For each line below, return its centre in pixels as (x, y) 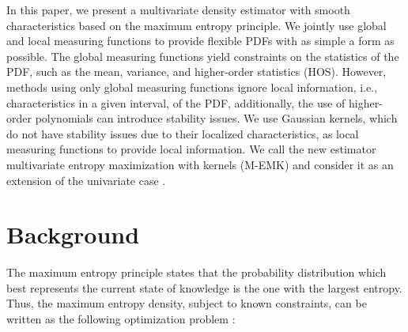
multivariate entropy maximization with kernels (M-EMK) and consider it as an (200, 164)
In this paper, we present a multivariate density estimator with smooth (178, 9)
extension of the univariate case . (86, 180)
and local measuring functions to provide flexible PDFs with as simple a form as (200, 41)
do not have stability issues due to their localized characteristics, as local (183, 133)
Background (73, 234)
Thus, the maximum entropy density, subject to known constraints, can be (187, 303)
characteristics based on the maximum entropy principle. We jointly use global (196, 25)
